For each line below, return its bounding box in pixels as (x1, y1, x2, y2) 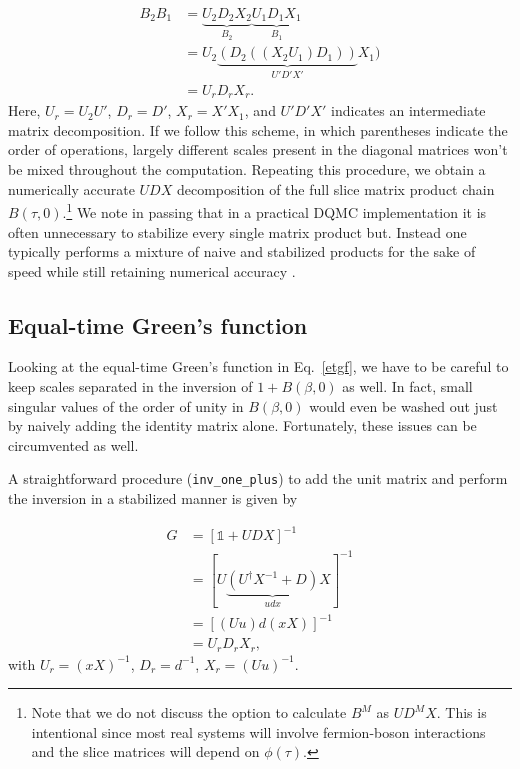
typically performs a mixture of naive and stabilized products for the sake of (8, 241, 476, 262)
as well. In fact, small (342, 376, 473, 397)
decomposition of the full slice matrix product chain (176, 178, 495, 199)
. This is (436, 702, 487, 723)
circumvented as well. (8, 434, 139, 455)
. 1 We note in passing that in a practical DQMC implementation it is (62, 199, 487, 222)
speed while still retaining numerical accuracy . (8, 260, 296, 281)
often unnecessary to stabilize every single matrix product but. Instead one (8, 221, 467, 242)
